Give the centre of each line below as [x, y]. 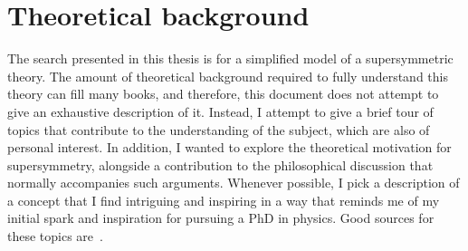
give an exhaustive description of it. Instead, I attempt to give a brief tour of [220, 111]
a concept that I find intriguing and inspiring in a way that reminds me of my [224, 200]
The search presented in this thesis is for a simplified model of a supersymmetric [230, 58]
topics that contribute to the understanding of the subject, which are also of [219, 129]
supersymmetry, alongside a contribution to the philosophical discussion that [220, 164]
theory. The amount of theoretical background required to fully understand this [228, 76]
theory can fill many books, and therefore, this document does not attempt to [223, 94]
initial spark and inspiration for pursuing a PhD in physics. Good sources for [221, 218]
